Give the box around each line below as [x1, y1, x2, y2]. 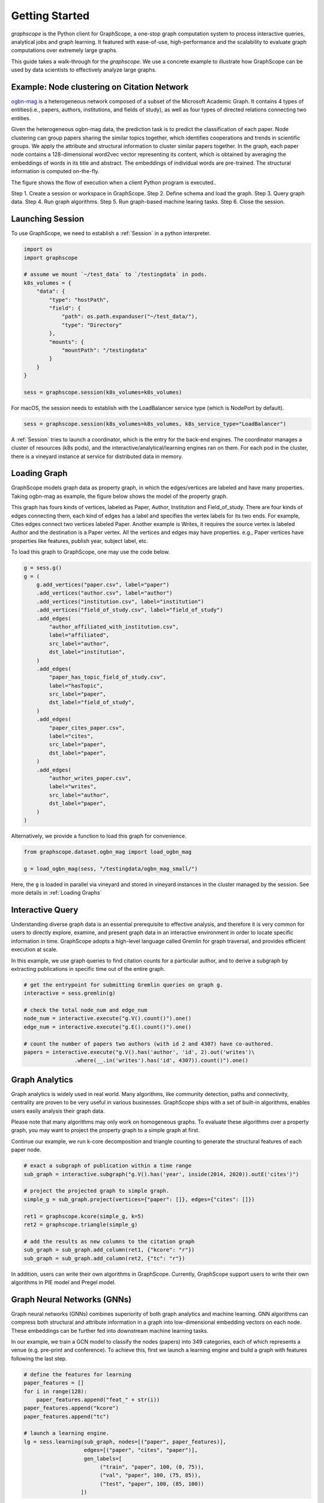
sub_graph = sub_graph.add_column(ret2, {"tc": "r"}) [23, 1255, 185, 1262]
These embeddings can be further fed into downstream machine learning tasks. [11, 1327, 209, 1334]
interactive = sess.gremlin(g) [23, 990, 116, 997]
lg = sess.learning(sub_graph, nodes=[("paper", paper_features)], [23, 1438, 227, 1445]
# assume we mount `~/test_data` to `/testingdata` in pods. [23, 271, 208, 278]
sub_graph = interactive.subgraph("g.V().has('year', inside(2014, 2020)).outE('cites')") [23, 1171, 299, 1178]
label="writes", [49, 783, 97, 790]
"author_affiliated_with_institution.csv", [49, 623, 179, 630]
